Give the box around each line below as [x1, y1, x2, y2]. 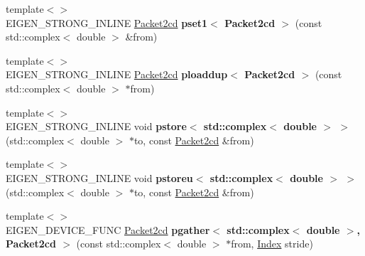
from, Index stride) [231, 236, 313, 251]
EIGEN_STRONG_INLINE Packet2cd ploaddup [6, 67, 228, 82]
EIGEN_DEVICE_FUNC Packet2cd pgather [6, 222, 210, 237]
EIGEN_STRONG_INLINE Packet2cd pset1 [6, 15, 208, 30]
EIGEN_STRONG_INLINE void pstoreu [6, 170, 193, 185]
